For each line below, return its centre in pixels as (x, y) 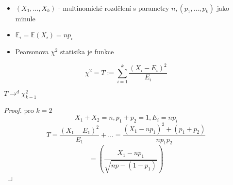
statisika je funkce (87, 51)
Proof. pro (19, 110)
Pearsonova (32, 51)
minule (25, 18)
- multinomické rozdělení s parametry (114, 8)
